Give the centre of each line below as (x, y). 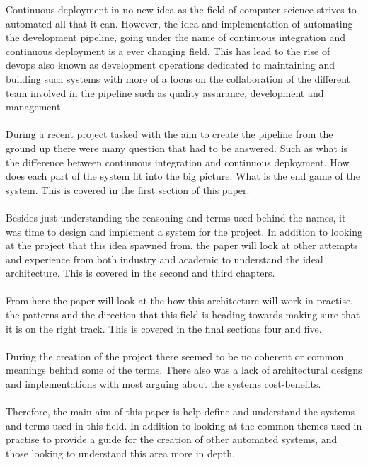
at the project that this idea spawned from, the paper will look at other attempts (182, 245)
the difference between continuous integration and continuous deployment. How (178, 162)
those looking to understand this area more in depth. (120, 453)
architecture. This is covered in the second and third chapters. (140, 273)
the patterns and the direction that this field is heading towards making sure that (183, 315)
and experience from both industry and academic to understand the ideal (165, 259)
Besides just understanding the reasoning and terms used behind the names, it (176, 217)
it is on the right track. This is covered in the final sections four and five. (164, 328)
